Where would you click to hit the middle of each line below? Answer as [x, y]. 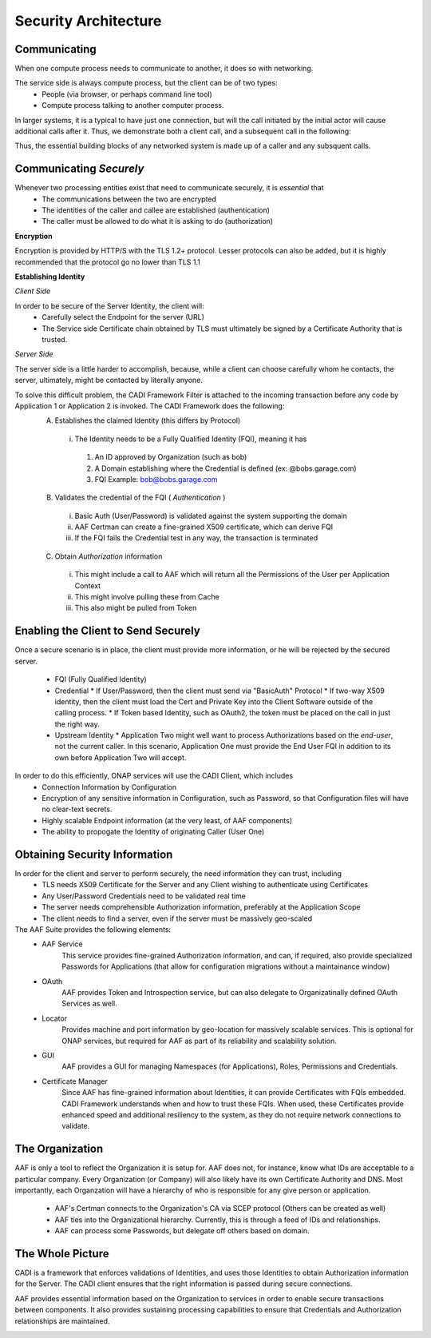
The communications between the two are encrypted [129, 199]
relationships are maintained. [62, 1321]
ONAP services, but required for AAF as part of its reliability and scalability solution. [199, 1041]
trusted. [55, 339]
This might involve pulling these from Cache [147, 597]
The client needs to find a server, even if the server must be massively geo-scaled [177, 918]
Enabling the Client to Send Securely [108, 631]
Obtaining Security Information [94, 854]
